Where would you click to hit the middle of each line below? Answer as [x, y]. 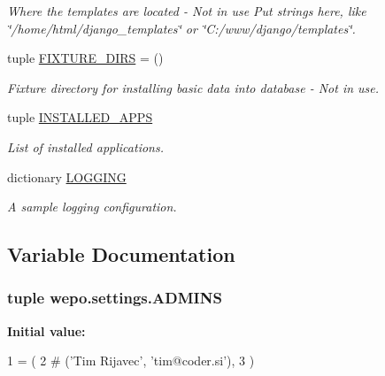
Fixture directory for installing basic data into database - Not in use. [193, 87]
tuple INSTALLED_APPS [80, 117]
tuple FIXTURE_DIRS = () [85, 58]
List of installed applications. [85, 146]
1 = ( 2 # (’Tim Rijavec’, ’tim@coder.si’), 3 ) [131, 361]
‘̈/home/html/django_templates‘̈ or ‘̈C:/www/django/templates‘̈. [181, 28]
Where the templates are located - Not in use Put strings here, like [187, 11]
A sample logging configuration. [92, 207]
